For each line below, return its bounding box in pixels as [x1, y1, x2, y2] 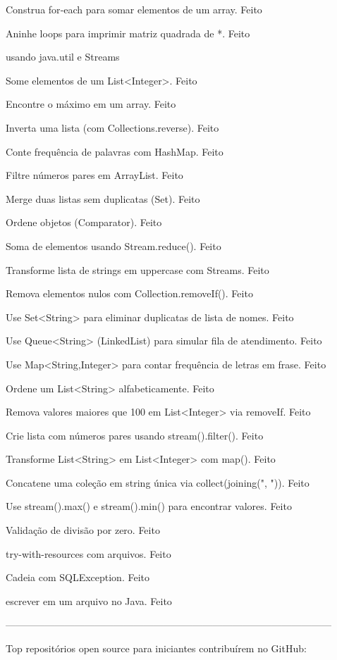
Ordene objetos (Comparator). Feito [6, 215, 162, 230]
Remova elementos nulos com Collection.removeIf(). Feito [6, 286, 253, 301]
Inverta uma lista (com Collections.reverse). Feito [6, 120, 219, 135]
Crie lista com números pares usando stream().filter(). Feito [6, 428, 264, 442]
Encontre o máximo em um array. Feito [6, 96, 176, 111]
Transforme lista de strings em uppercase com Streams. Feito [6, 262, 269, 277]
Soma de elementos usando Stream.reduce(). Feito [6, 238, 221, 253]
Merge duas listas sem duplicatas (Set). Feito [6, 191, 200, 206]
